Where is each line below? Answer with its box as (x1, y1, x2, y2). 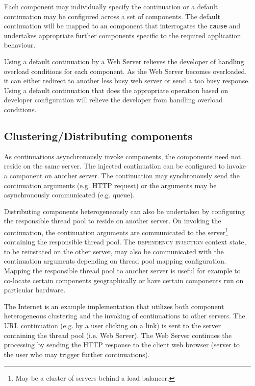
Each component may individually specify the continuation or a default (4, 1, 218, 11)
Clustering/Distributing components (4, 128, 193, 143)
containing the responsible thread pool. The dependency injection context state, (4, 237, 246, 247)
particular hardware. (4, 285, 66, 295)
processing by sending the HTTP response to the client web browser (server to (4, 339, 240, 350)
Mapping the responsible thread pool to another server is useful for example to (4, 265, 241, 275)
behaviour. (4, 40, 36, 50)
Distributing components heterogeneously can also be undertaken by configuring (4, 206, 245, 216)
